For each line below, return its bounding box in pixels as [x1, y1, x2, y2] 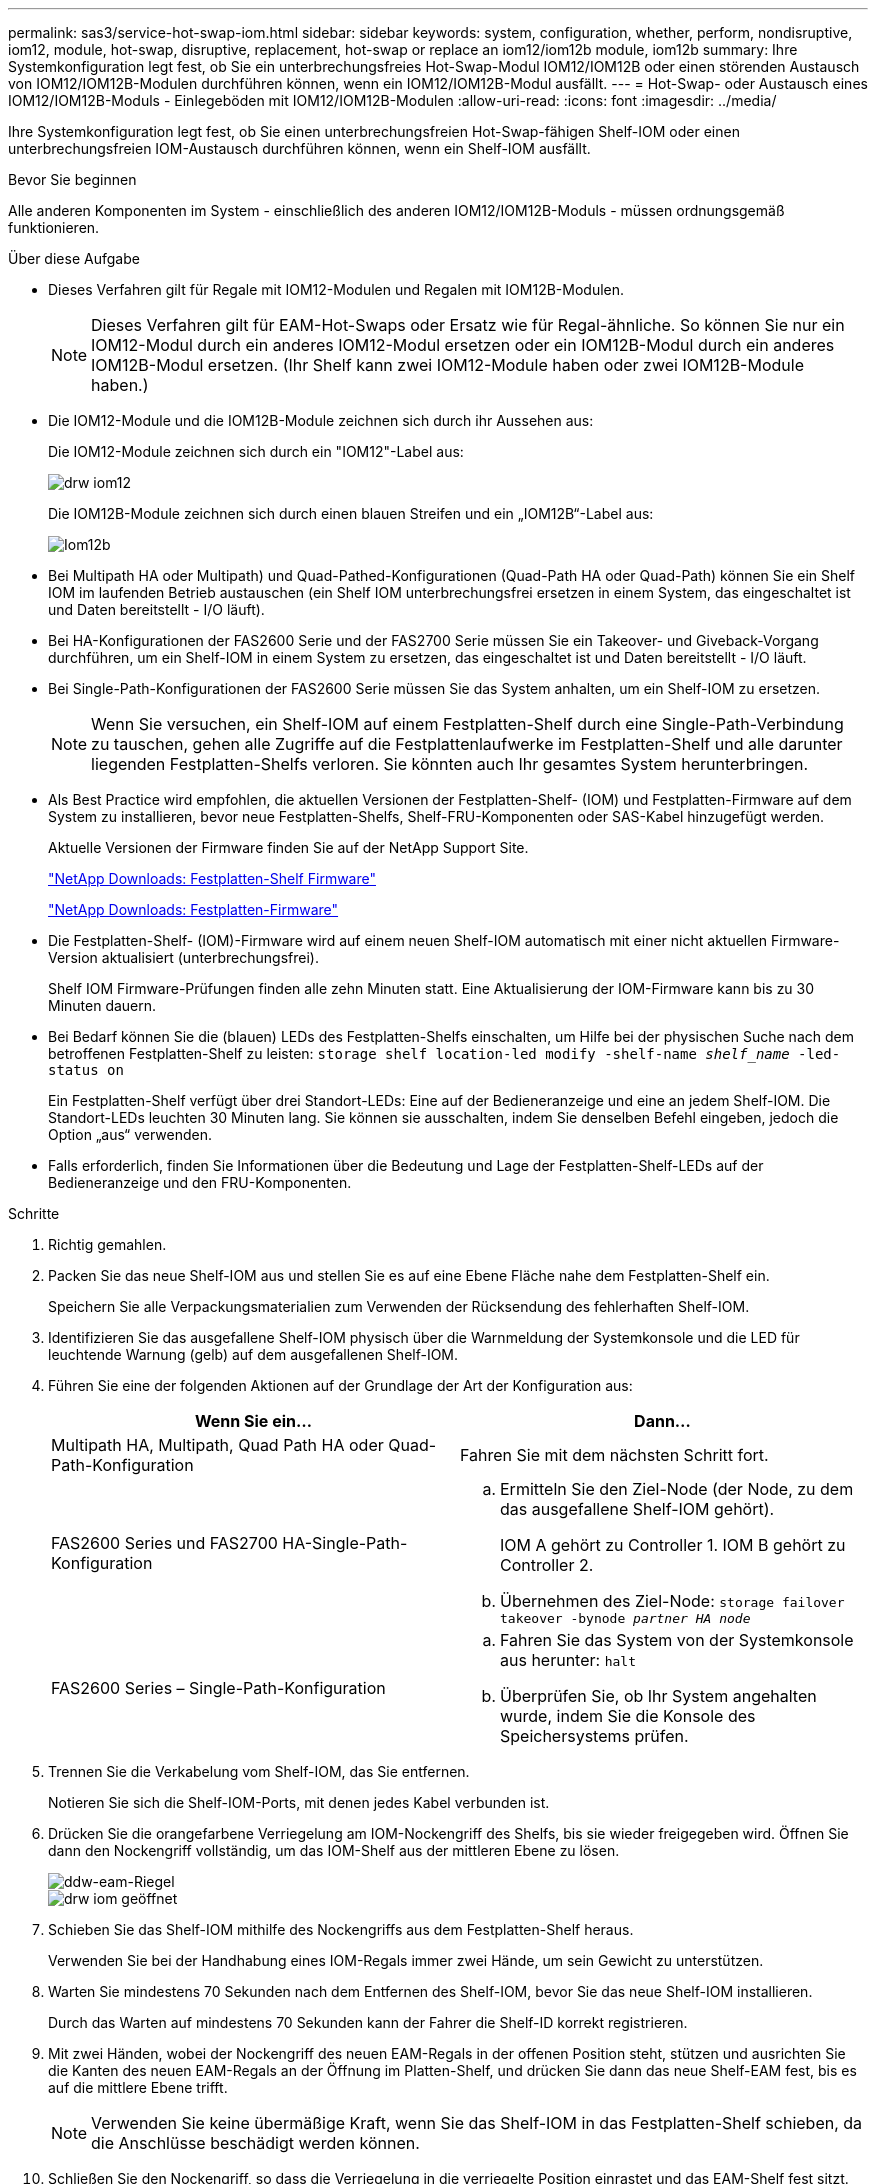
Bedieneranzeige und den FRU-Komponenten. [48, 1174, 352, 1191]
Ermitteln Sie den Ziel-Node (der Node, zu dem [500, 1479, 854, 1499]
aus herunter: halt [500, 1650, 636, 1670]
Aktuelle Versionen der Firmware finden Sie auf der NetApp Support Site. [48, 839, 529, 856]
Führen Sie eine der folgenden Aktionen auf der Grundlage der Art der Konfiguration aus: [48, 1377, 633, 1394]
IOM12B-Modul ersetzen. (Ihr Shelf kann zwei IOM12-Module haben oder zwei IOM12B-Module [91, 355, 804, 375]
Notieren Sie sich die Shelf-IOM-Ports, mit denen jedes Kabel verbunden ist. [48, 1794, 550, 1811]
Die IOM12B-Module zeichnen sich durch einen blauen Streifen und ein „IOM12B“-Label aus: [48, 505, 654, 522]
